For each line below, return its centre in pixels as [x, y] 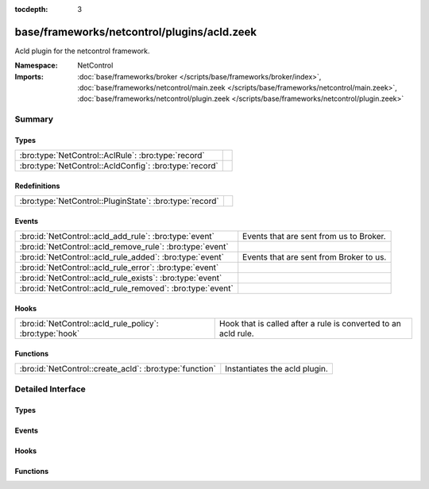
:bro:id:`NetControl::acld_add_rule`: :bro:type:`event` [117, 237]
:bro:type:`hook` [50, 333]
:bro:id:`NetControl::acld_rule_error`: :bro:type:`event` [119, 268]
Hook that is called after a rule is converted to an [310, 324]
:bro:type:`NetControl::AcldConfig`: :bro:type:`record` [119, 166]
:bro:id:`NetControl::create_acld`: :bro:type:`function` [118, 369]
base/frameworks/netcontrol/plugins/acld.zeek [136, 32]
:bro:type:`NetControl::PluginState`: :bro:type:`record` [119, 201]
